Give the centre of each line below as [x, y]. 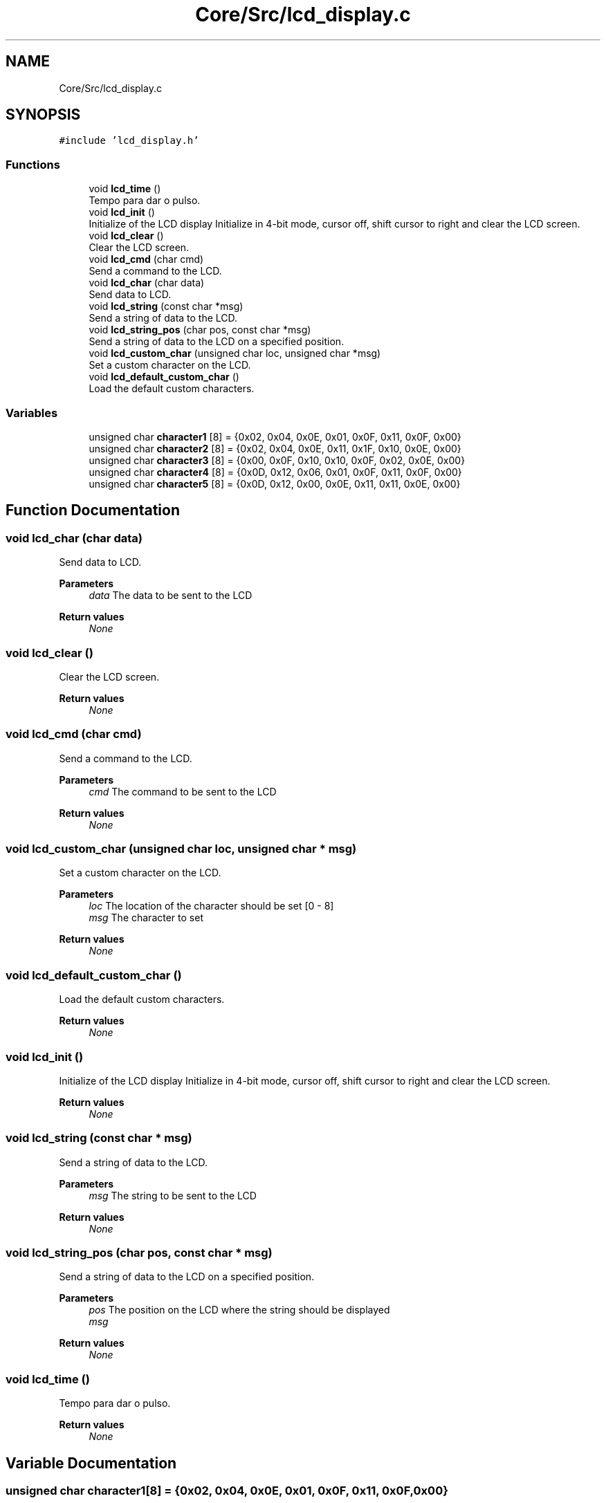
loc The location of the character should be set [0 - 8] [211, 906]
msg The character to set [146, 918]
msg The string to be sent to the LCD [173, 1195]
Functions [33, 164]
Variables [32, 413]
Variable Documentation [91, 1463]
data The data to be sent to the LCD [171, 596]
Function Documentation [93, 510]
